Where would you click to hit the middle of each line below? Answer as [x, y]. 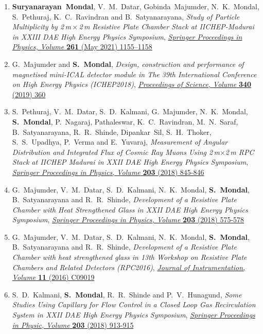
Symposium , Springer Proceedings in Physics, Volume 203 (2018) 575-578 [128, 219]
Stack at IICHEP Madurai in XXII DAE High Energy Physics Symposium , [130, 162]
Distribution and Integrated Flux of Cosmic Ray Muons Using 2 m [116, 152]
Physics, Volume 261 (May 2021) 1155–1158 [82, 47]
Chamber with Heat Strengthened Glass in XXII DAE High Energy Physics [130, 209]
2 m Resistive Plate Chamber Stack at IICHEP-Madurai [166, 27]
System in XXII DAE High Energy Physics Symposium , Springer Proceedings [134, 315]
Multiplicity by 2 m [41, 27]
